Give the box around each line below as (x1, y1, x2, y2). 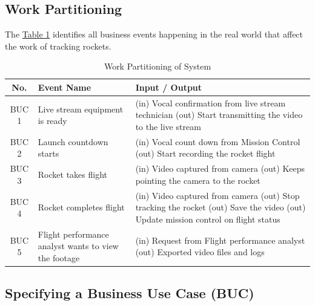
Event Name (38, 80, 91, 93)
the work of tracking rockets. (5, 39, 111, 52)
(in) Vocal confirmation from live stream (135, 96, 286, 109)
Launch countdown (38, 135, 108, 148)
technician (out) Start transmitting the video (135, 108, 303, 121)
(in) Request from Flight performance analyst (135, 233, 305, 246)
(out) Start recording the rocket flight (135, 147, 276, 160)
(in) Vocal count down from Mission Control (135, 135, 300, 148)
